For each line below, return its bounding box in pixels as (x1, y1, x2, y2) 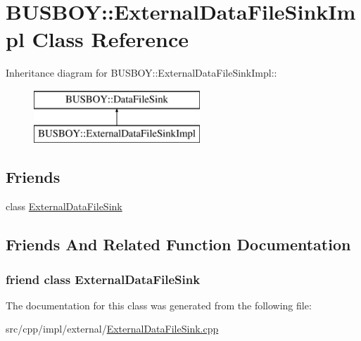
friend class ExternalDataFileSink (6, 270, 201, 288)
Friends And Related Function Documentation (6, 233, 351, 255)
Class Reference (32, 25, 189, 53)
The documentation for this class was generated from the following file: (6, 297, 312, 312)
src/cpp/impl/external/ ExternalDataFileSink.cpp (6, 321, 219, 336)
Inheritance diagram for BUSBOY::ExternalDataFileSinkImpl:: (6, 65, 277, 80)
